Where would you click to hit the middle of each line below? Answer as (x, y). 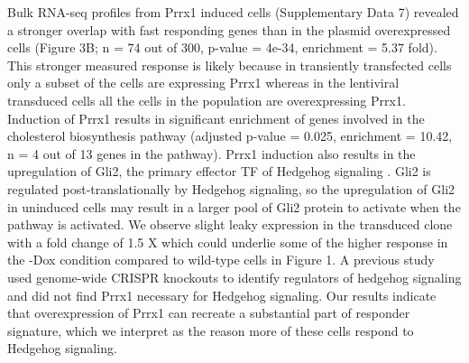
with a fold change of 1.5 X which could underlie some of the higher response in (228, 242)
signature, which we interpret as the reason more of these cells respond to (211, 330)
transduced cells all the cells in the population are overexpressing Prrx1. (207, 100)
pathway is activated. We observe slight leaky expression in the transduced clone (230, 224)
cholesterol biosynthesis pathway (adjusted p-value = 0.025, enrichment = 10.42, (230, 136)
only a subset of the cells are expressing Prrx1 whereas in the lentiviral (203, 83)
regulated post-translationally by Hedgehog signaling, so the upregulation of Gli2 (231, 188)
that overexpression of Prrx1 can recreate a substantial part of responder (209, 313)
